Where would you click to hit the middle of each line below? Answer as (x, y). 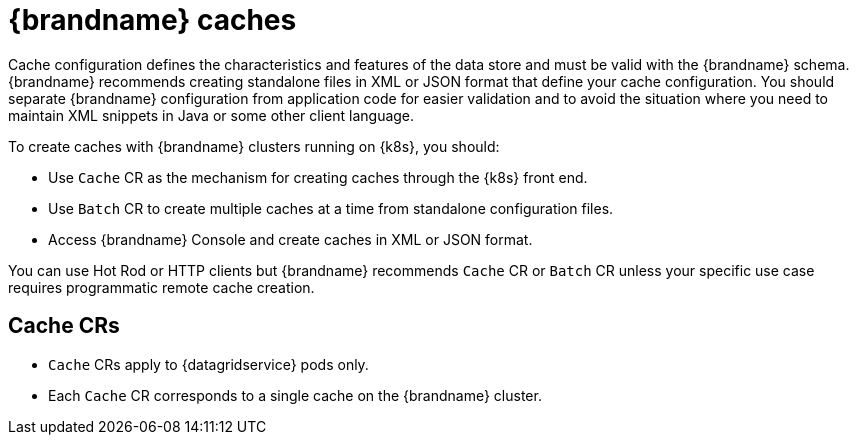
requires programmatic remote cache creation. (161, 287)
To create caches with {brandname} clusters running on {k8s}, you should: (254, 146)
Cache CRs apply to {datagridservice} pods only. (208, 364)
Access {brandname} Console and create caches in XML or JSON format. (290, 239)
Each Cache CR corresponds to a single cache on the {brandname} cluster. (295, 395)
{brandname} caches (152, 20)
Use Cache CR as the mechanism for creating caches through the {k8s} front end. (318, 177)
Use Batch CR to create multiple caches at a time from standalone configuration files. (331, 208)
